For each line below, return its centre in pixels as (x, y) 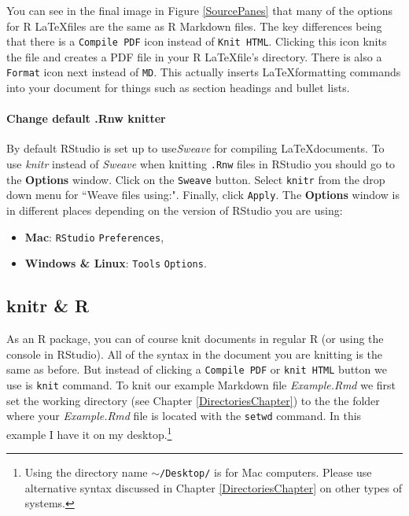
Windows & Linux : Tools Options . (116, 263)
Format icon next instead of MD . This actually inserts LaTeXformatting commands (204, 72)
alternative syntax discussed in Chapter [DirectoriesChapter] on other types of (214, 487)
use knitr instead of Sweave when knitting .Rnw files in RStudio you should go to (201, 164)
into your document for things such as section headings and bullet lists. (178, 88)
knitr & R (48, 306)
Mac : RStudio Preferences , (94, 236)
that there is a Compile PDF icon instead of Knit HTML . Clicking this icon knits (197, 41)
